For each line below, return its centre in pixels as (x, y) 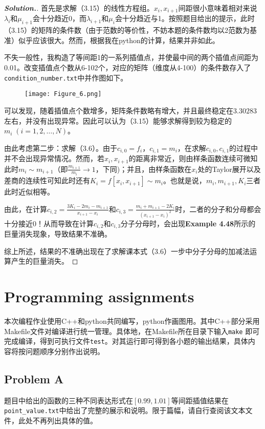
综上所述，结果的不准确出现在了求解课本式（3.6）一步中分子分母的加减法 (127, 251)
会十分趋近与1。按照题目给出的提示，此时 (185, 18)
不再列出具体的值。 (65, 420)
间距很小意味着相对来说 (218, 8)
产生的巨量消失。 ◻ (45, 261)
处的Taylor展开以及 (229, 169)
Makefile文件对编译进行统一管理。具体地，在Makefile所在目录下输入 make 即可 (132, 331)
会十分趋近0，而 (59, 18)
